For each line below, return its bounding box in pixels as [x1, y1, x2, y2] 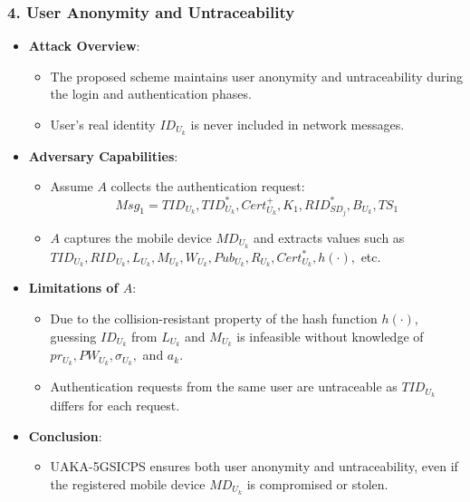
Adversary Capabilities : [28, 146, 178, 165]
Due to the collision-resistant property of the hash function [50, 308, 378, 327]
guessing [50, 326, 97, 345]
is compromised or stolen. [246, 474, 388, 493]
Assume [50, 177, 93, 196]
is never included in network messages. [190, 115, 405, 133]
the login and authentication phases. [50, 84, 252, 103]
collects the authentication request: [110, 177, 305, 196]
